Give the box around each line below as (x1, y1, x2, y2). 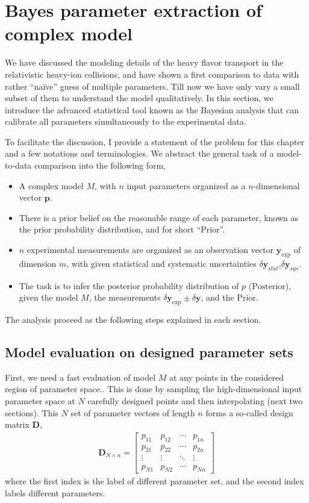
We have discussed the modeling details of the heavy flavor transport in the (5, 56, 284, 69)
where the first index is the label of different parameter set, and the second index (5, 475, 304, 487)
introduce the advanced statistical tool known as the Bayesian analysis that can (5, 103, 299, 116)
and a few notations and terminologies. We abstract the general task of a (5, 147, 274, 160)
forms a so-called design (205, 406, 293, 419)
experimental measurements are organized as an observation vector (27, 243, 274, 256)
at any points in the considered (169, 370, 284, 383)
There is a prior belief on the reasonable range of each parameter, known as (19, 211, 299, 223)
